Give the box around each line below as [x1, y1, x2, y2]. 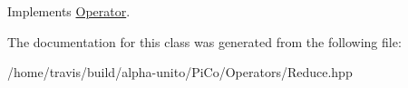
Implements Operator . [7, 2, 131, 20]
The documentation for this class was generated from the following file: [7, 32, 402, 51]
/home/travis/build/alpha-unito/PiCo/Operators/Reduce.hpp [7, 63, 353, 82]
